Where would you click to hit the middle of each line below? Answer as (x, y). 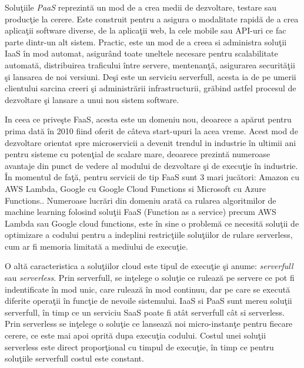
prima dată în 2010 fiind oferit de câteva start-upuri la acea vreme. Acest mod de (151, 130)
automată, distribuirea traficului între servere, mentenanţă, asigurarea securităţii (150, 64)
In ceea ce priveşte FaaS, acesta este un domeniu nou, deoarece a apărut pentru (148, 119)
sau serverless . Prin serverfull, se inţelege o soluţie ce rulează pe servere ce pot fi (150, 278)
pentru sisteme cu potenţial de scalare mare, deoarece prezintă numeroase (138, 154)
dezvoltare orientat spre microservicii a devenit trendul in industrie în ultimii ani (151, 142)
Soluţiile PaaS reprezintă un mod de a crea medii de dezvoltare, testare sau (141, 7)
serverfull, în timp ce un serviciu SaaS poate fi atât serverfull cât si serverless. (145, 312)
